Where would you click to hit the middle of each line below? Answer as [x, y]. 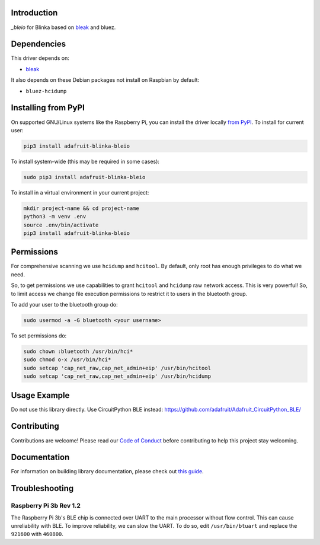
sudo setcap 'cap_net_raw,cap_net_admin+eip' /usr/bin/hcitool [117, 368]
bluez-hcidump [46, 91]
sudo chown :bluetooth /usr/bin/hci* [78, 351]
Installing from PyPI [48, 108]
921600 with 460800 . [37, 534]
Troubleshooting [42, 488]
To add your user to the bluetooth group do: [64, 305]
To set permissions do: [39, 336]
